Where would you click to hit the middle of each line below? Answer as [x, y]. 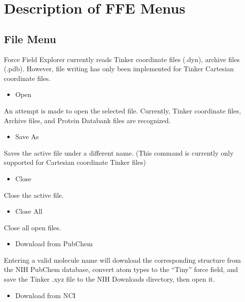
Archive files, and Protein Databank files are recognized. [87, 120]
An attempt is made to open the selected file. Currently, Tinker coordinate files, [122, 110]
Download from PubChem [54, 244]
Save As [27, 136]
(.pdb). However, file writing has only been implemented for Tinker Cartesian [119, 69]
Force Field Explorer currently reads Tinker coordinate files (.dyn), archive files [122, 59]
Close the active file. [34, 195]
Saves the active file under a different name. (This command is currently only [119, 152]
